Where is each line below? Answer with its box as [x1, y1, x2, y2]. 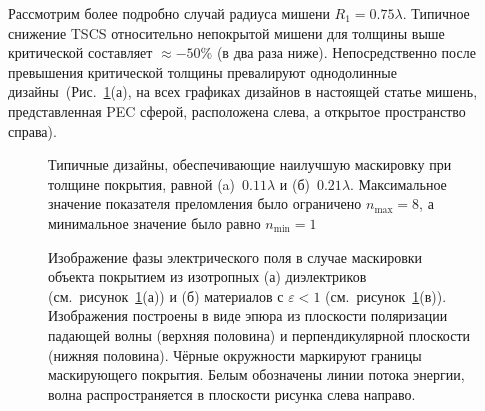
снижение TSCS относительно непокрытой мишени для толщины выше [8, 22, 445, 43]
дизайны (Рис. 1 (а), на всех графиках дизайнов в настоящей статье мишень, [8, 81, 478, 102]
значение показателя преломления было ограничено [48, 193, 362, 214]
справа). [8, 120, 57, 141]
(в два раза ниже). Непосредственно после [216, 42, 476, 63]
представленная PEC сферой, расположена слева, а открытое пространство [8, 100, 466, 121]
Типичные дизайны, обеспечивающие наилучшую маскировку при [48, 154, 452, 175]
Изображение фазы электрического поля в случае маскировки [48, 246, 423, 267]
